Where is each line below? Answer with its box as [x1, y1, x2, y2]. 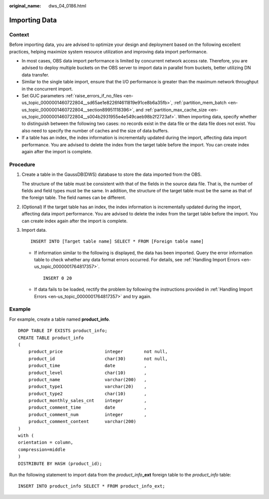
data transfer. [21, 71, 49, 77]
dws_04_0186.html [48, 3, 87, 8]
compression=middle [18, 447, 66, 452]
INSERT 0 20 [43, 275, 72, 281]
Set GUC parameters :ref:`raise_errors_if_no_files [21, 92, 122, 98]
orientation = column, [18, 440, 74, 446]
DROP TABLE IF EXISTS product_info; [18, 328, 108, 334]
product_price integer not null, [28, 349, 168, 355]
